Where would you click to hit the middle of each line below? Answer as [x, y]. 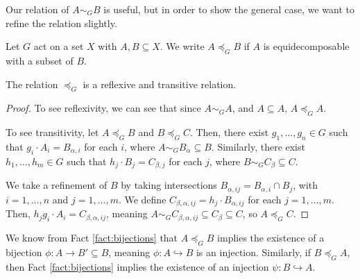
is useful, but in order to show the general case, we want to [229, 9]
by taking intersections [169, 185]
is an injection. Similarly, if [254, 252]
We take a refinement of [57, 185]
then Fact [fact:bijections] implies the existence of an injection [137, 266]
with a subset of [40, 60]
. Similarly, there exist [258, 146]
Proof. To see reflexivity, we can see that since [103, 108]
